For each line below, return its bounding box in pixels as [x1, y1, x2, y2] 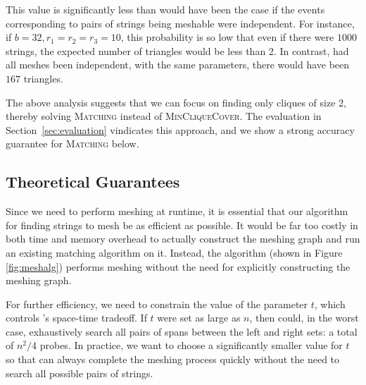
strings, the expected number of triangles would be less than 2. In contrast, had [6, 43, 349, 58]
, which [314, 296, 346, 311]
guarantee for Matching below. [6, 136, 139, 151]
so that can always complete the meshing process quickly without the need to [6, 352, 340, 367]
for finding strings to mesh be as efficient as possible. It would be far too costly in [6, 217, 358, 232]
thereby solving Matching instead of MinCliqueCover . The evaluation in [6, 109, 322, 123]
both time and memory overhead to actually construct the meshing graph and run [6, 231, 360, 246]
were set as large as [157, 310, 241, 325]
